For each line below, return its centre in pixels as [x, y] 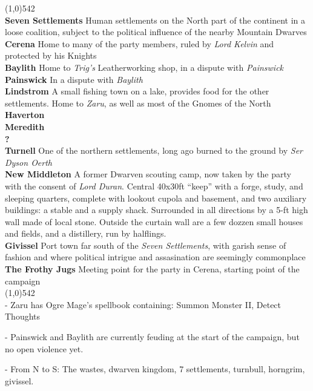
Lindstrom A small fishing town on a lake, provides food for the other [137, 91]
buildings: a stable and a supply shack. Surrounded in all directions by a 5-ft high [156, 210]
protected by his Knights [51, 55]
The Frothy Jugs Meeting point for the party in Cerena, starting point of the [152, 269]
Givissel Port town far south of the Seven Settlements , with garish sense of [146, 245]
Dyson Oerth [29, 162]
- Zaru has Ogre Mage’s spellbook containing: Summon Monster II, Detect [143, 304]
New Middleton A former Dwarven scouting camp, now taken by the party [148, 174]
